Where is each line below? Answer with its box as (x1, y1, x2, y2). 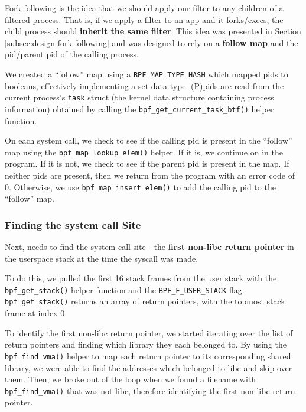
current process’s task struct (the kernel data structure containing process (5, 91, 274, 103)
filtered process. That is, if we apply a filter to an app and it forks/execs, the (5, 13, 284, 25)
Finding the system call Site (5, 217, 141, 232)
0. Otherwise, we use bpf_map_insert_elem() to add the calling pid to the (5, 180, 276, 193)
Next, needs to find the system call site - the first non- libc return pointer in (5, 241, 294, 253)
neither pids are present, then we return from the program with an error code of (5, 168, 295, 181)
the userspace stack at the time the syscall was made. (5, 252, 198, 264)
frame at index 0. (5, 307, 67, 319)
